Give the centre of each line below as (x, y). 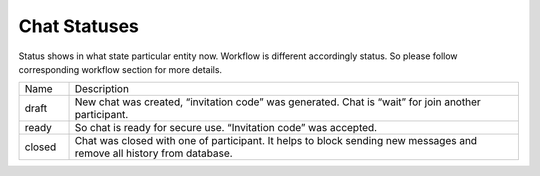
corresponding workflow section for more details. (120, 69)
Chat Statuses (78, 26)
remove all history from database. (154, 153)
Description (102, 89)
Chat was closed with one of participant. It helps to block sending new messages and (276, 141)
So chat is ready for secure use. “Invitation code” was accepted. (226, 128)
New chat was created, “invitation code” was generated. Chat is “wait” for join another (277, 102)
